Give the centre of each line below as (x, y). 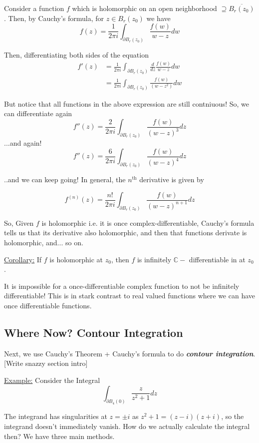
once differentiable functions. (48, 306)
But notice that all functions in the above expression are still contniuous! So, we (127, 103)
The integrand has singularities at (56, 416)
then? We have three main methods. (59, 436)
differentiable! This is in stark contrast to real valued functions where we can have (129, 296)
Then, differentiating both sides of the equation (76, 54)
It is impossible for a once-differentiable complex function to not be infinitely (122, 286)
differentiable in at (217, 259)
